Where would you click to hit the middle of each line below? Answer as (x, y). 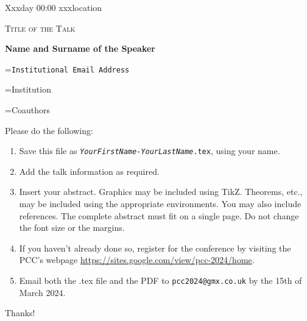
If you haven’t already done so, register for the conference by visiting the (155, 248)
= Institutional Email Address (67, 69)
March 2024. (42, 292)
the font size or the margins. (72, 228)
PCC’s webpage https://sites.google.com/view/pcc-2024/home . (137, 260)
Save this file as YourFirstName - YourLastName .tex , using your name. (150, 151)
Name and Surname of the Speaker (80, 48)
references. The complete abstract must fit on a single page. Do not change (159, 215)
